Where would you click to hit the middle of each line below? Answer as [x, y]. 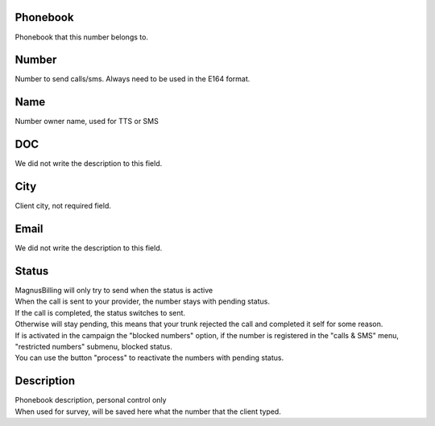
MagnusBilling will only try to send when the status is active [114, 290]
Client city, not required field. [63, 206]
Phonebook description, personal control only [91, 400]
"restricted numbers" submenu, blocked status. [94, 346]
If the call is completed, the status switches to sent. [100, 312]
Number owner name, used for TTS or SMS [87, 122]
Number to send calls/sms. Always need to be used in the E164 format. [133, 79]
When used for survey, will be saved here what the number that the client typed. [148, 412]
